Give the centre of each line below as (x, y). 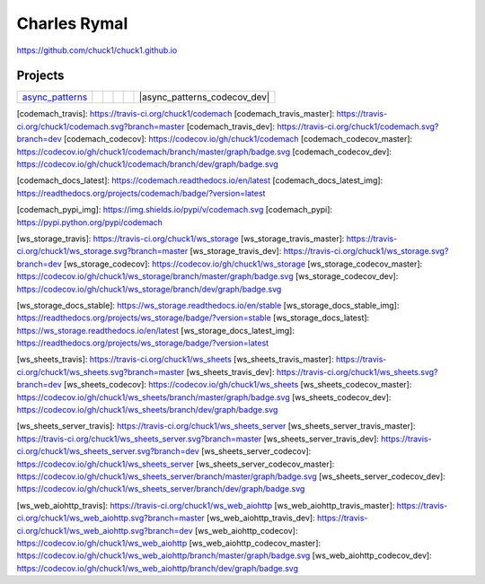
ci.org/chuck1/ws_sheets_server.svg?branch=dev (108, 451)
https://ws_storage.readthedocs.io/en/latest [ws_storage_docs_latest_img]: (156, 330)
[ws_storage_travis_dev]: (236, 251)
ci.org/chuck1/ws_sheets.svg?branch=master (101, 371)
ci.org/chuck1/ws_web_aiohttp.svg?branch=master (111, 518)
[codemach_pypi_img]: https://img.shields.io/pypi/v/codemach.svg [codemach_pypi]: (174, 210)
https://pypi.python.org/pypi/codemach (90, 222)
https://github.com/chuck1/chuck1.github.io (97, 50)
